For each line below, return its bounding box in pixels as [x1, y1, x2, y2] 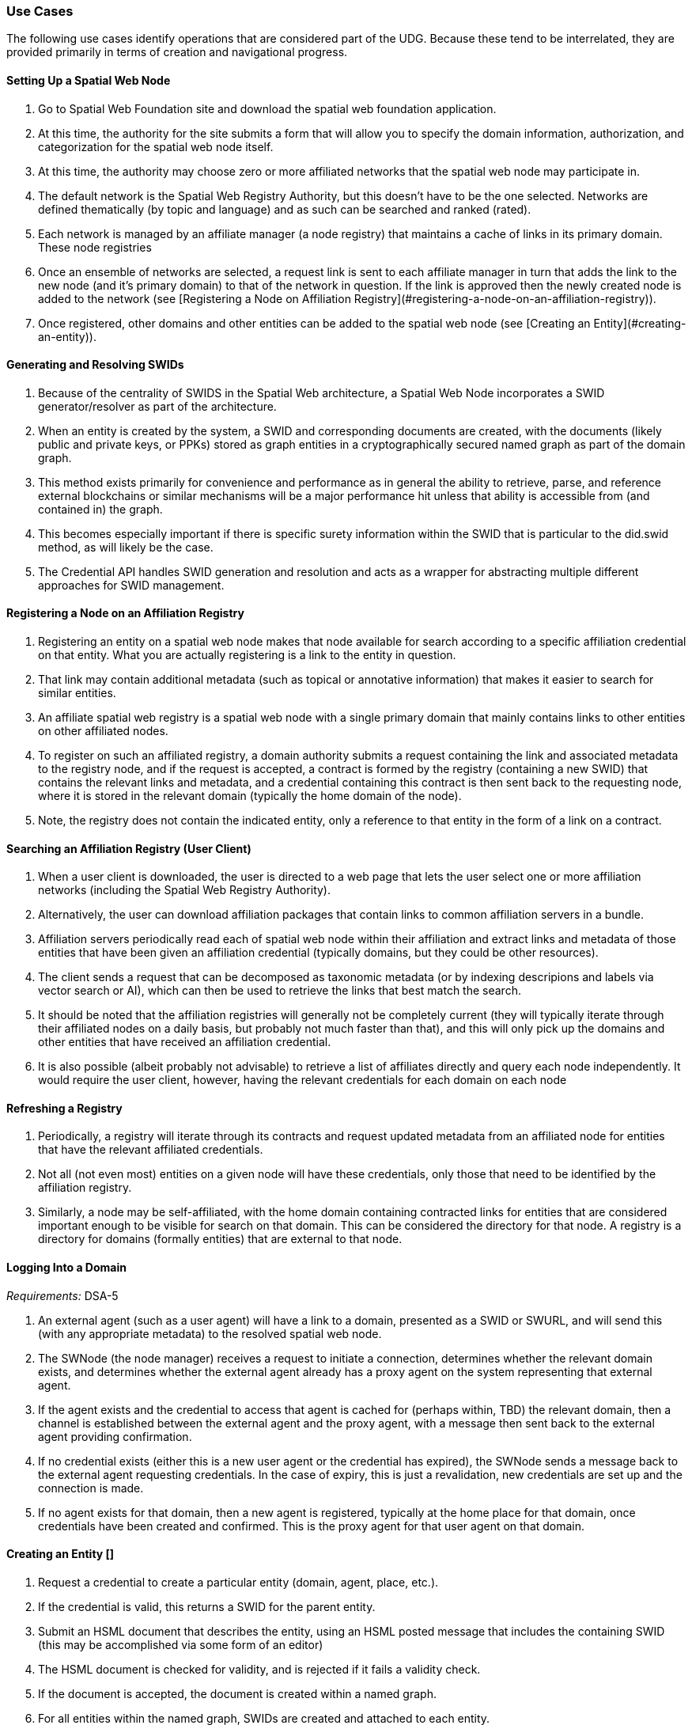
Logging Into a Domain [6, 1261, 127, 1275]
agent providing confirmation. [38, 1429, 192, 1443]
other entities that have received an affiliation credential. [38, 1035, 331, 1049]
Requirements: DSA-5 [6, 1288, 119, 1302]
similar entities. [38, 686, 116, 700]
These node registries [38, 240, 152, 254]
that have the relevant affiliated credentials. [38, 1143, 263, 1157]
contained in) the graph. [38, 502, 163, 516]
